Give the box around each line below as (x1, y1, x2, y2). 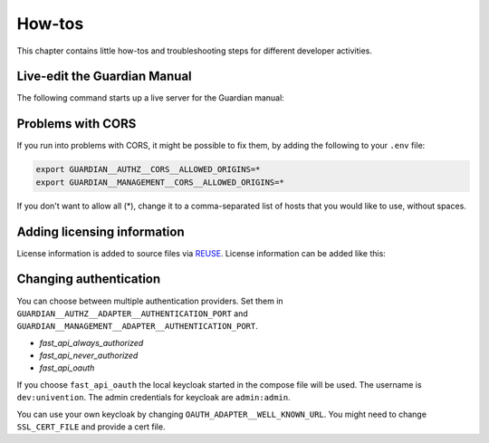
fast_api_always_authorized (39, 337, 144, 348)
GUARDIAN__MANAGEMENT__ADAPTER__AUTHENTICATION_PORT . (16, 321, 258, 332)
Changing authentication (16, 272, 161, 287)
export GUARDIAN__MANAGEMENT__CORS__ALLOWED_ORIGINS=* (35, 177, 284, 188)
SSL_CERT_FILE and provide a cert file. (16, 421, 166, 432)
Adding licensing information (16, 224, 185, 239)
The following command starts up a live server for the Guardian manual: (16, 92, 284, 103)
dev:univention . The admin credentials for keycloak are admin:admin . (16, 392, 291, 403)
